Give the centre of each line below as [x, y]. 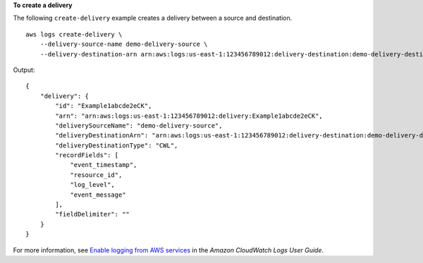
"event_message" [98, 195]
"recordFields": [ [87, 155]
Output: [24, 70]
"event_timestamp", [104, 165]
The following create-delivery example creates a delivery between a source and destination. [153, 18]
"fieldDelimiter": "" [93, 214]
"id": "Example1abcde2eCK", [104, 106]
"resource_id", [96, 175]
